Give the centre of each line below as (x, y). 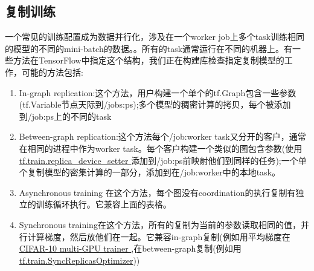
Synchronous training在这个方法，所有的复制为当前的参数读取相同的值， (160, 224)
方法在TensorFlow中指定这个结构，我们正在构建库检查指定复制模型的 (149, 60)
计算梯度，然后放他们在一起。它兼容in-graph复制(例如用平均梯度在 (159, 236)
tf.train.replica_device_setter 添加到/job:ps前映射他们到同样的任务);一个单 (163, 160)
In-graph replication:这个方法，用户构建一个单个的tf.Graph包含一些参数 (158, 92)
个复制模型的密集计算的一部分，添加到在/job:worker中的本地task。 (150, 172)
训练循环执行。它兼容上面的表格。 (104, 204)
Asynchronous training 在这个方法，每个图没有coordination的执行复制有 (157, 192)
